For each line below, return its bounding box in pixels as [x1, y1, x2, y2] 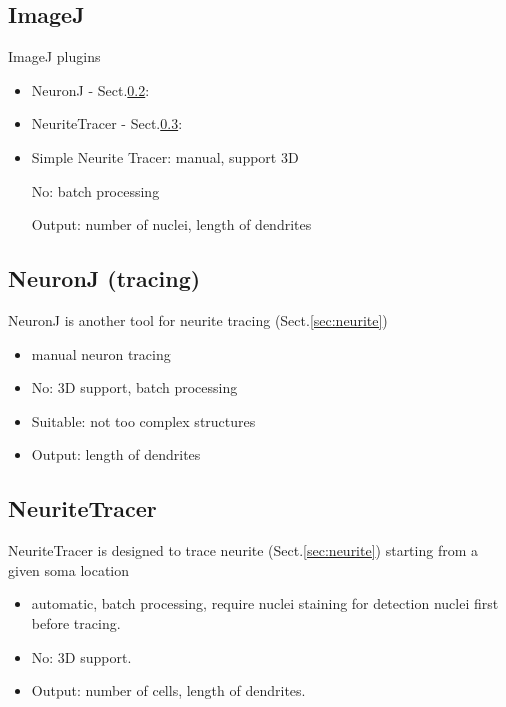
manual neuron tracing [31, 343, 171, 364]
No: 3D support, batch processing [31, 377, 238, 398]
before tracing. [31, 612, 121, 633]
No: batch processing [31, 180, 160, 201]
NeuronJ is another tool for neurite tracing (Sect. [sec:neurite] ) [8, 309, 388, 330]
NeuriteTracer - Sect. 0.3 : [31, 113, 183, 134]
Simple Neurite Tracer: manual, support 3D [31, 146, 299, 167]
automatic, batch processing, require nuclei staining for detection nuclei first [31, 593, 499, 614]
